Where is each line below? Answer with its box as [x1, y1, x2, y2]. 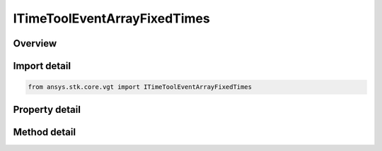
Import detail [13, 60, 71, 72]
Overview [13, 37, 57, 49]
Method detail [13, 126, 76, 138]
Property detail [13, 103, 81, 116]
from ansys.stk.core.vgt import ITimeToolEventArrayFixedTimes [28, 83, 253, 91]
